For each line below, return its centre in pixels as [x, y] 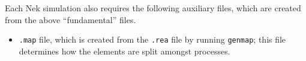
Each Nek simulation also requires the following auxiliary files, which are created [153, 8]
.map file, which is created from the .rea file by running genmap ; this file [152, 39]
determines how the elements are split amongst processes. [124, 51]
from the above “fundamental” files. [70, 19]
